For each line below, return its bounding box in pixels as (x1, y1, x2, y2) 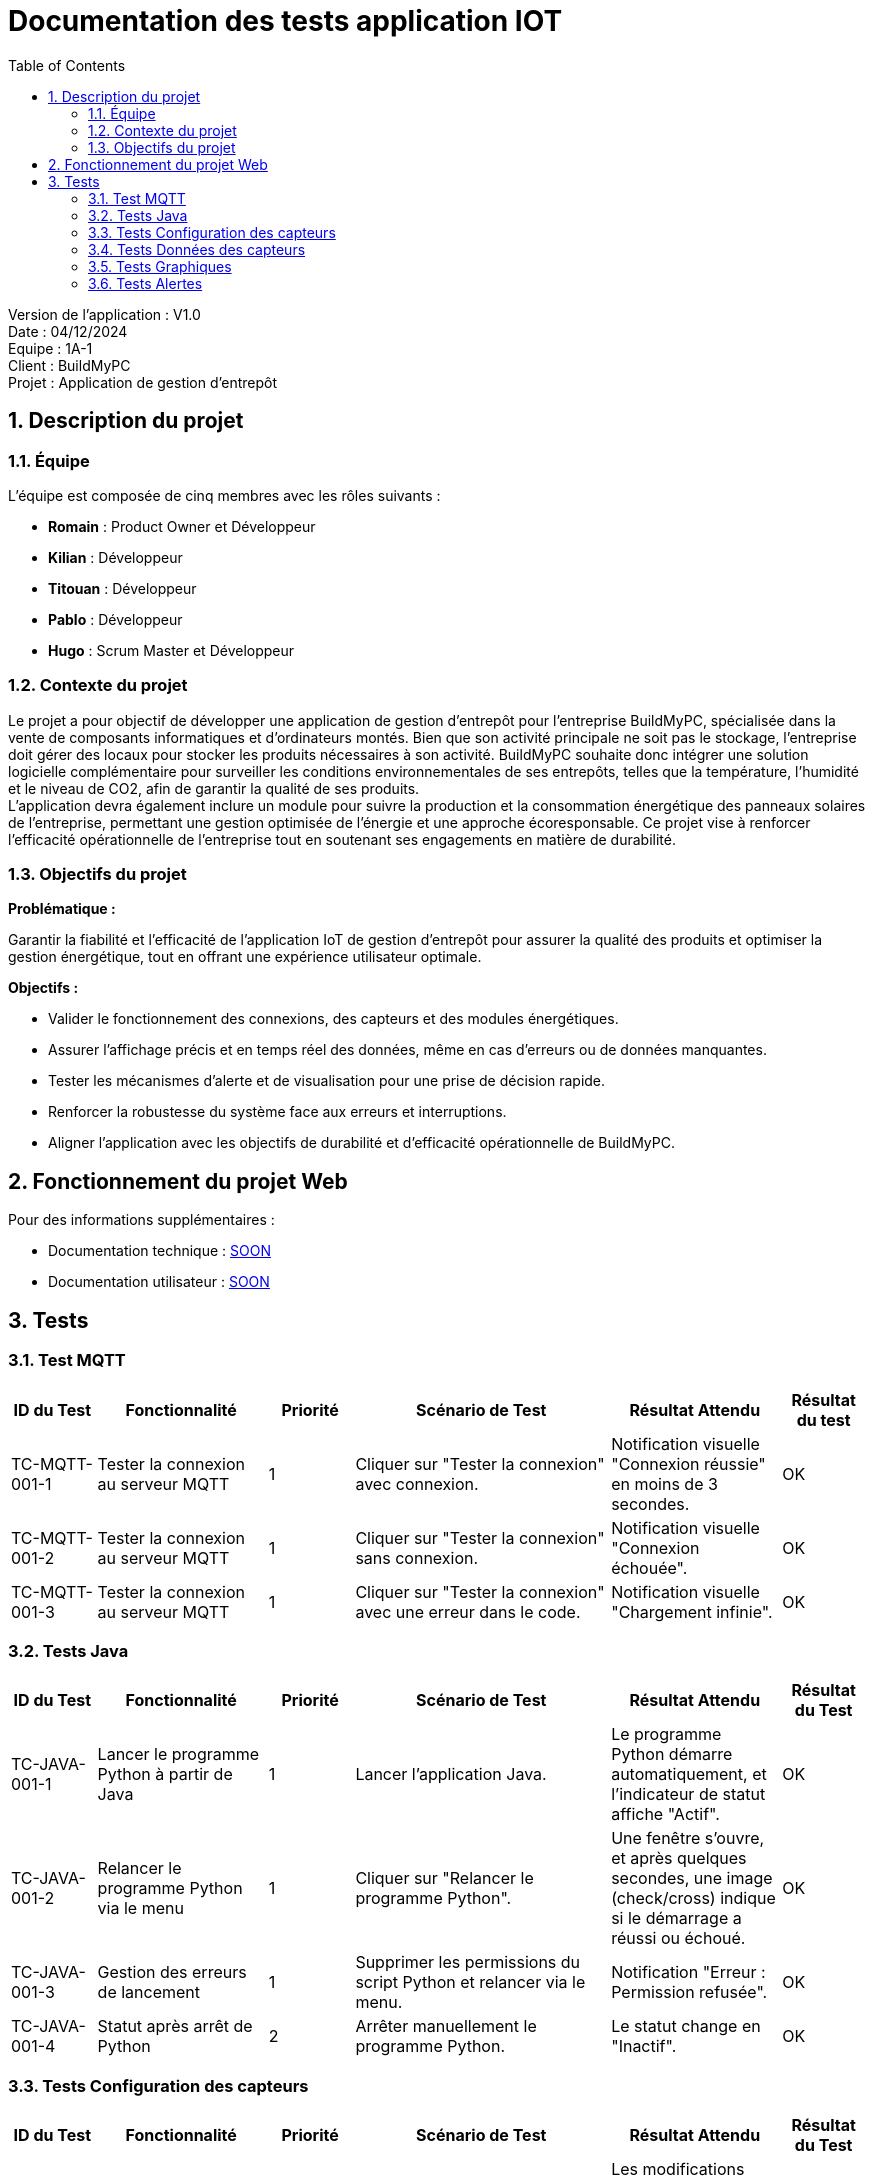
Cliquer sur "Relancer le (355, 1868, 534, 1889)
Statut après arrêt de (97, 2016, 253, 2037)
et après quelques (611, 1848, 747, 1869)
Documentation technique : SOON (48, 1242, 271, 1260)
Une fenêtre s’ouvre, (611, 1828, 765, 1849)
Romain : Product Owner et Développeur (48, 517, 316, 535)
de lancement (97, 1982, 201, 2003)
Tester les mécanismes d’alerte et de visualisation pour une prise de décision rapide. (48, 1072, 606, 1090)
